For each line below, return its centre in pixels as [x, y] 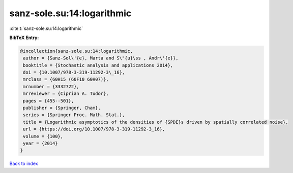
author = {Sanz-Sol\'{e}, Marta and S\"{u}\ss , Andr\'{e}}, [101, 58]
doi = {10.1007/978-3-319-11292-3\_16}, [74, 73]
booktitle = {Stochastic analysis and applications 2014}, [98, 65]
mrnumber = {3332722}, [51, 86]
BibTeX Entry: [24, 38]
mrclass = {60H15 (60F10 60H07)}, [66, 79]
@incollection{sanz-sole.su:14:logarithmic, [77, 51]
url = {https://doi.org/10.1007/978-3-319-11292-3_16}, [94, 129]
